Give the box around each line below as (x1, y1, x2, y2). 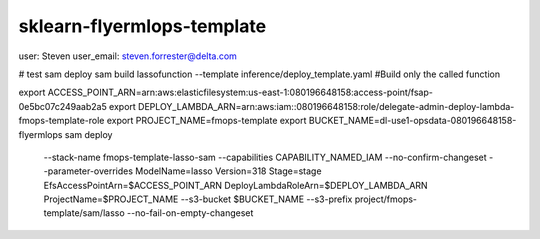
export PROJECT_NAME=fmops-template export (106, 115, 307, 127)
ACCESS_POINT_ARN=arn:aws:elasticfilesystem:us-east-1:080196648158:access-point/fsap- (47, 86, 434, 99)
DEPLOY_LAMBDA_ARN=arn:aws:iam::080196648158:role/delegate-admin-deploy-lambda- (138, 100, 515, 112)
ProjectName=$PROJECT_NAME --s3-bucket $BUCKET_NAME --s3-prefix (43, 193, 353, 205)
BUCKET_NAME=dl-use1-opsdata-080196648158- (308, 115, 517, 127)
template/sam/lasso (43, 207, 125, 219)
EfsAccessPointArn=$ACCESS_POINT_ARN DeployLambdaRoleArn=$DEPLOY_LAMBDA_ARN (43, 179, 429, 191)
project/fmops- (354, 193, 418, 205)
